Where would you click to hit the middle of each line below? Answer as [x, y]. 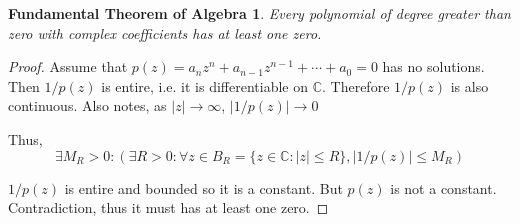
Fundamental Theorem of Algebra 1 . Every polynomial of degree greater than [259, 13]
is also [469, 85]
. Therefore [356, 85]
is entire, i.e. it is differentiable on [204, 85]
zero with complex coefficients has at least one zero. [165, 32]
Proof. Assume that [68, 66]
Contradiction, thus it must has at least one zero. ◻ [168, 207]
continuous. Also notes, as [87, 105]
